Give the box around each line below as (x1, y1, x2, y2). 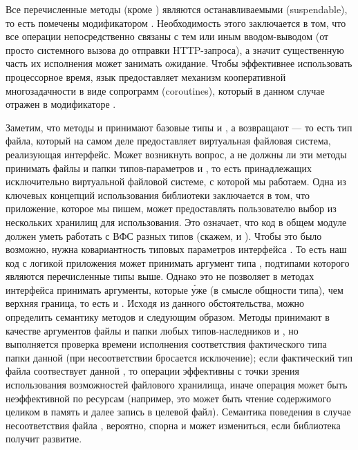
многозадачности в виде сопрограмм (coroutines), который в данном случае (6, 83, 325, 97)
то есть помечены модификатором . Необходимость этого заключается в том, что (6, 15, 346, 30)
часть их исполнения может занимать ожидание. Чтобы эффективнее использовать (6, 56, 352, 71)
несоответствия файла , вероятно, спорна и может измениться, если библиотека (6, 418, 341, 432)
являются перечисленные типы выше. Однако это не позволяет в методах (6, 269, 314, 283)
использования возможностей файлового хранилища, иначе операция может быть (6, 377, 348, 392)
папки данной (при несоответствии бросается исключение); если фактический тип (6, 350, 352, 364)
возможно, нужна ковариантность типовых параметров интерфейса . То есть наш (6, 242, 347, 256)
